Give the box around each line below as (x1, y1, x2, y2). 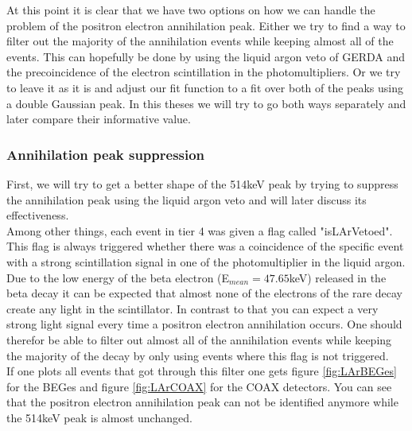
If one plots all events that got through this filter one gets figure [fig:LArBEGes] (6, 363, 397, 379)
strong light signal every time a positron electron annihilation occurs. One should (6, 316, 402, 332)
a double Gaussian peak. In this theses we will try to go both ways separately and (6, 95, 406, 111)
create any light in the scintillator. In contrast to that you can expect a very (6, 300, 379, 316)
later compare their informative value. (6, 111, 191, 127)
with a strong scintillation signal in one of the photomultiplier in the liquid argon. (6, 253, 406, 270)
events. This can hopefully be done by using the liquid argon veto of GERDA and (6, 48, 406, 64)
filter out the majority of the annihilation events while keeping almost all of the (6, 33, 394, 49)
